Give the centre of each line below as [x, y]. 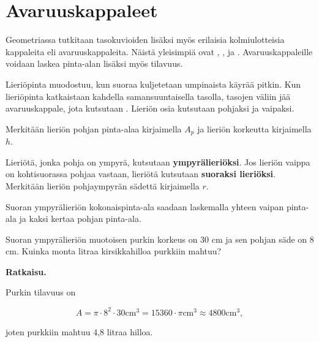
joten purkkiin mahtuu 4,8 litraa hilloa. [79, 331]
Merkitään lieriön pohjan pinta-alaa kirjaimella [94, 128]
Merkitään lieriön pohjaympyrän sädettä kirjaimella [103, 185]
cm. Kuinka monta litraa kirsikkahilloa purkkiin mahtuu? [114, 251]
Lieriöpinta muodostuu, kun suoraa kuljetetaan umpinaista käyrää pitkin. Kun [153, 84]
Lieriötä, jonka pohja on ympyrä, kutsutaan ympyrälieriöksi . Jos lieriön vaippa [158, 161]
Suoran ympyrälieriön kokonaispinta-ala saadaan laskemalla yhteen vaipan [145, 206]
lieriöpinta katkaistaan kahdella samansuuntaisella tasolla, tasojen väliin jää [148, 96]
